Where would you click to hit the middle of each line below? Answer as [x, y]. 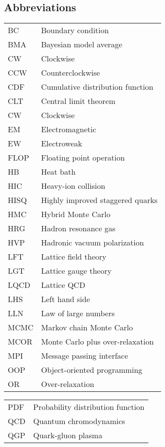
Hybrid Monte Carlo [76, 214]
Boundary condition [75, 30]
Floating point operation [83, 157]
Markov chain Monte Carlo [87, 327]
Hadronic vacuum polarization [92, 242]
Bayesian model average [82, 44]
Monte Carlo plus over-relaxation [97, 341]
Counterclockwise [71, 72]
